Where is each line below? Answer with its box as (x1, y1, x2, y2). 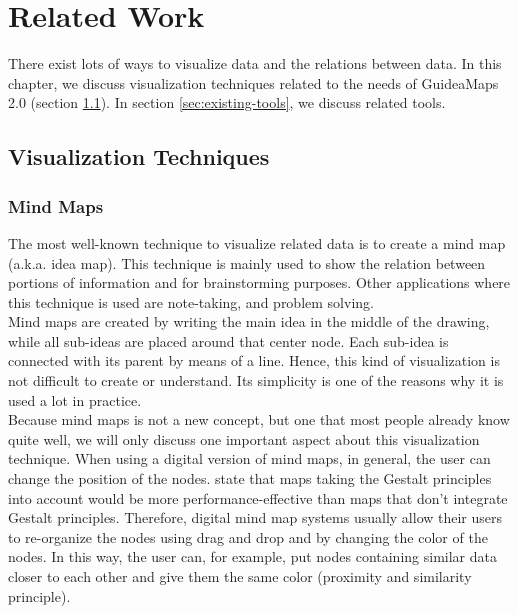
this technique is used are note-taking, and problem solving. (8, 291, 374, 312)
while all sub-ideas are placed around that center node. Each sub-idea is (8, 330, 449, 351)
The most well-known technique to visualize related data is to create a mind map (8, 232, 506, 253)
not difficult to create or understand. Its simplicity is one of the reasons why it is (8, 370, 504, 391)
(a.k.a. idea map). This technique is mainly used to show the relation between (8, 252, 486, 273)
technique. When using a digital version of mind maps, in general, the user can (8, 448, 491, 469)
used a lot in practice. (8, 389, 142, 410)
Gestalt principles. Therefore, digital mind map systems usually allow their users (8, 507, 503, 528)
